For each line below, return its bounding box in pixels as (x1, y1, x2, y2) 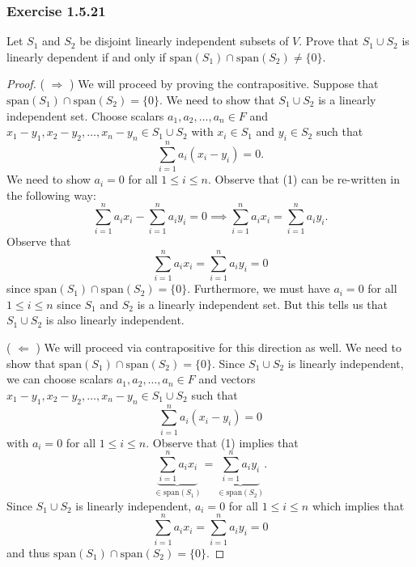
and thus (6, 544, 50, 561)
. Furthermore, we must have (187, 280, 330, 297)
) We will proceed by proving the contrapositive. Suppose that (70, 75, 379, 92)
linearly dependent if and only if (6, 48, 166, 65)
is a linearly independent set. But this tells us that (137, 295, 388, 312)
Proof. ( (6, 75, 45, 92)
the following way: (6, 186, 96, 203)
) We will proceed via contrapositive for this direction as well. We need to (36, 338, 401, 355)
